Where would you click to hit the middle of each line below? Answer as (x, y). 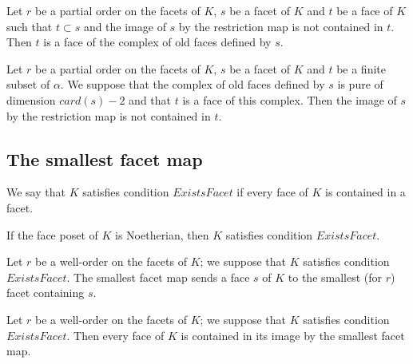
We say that (36, 192)
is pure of (360, 84)
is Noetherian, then (162, 234)
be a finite (361, 68)
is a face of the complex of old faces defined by (157, 42)
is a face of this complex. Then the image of (290, 99)
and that (150, 99)
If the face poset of (52, 234)
